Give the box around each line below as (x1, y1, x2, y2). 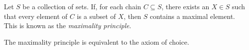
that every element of (4, 11, 68, 21)
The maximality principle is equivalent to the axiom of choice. (4, 36, 190, 47)
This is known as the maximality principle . (4, 20, 132, 31)
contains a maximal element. (150, 11, 235, 21)
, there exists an (161, 1, 210, 11)
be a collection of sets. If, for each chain (22, 1, 141, 11)
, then (123, 11, 141, 21)
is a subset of (77, 11, 116, 21)
